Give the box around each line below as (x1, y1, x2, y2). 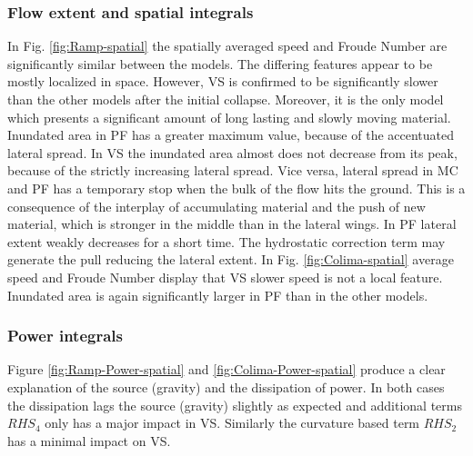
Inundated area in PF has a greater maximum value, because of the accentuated (7, 125, 455, 144)
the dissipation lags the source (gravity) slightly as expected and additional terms (7, 395, 462, 414)
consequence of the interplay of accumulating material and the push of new (7, 196, 426, 215)
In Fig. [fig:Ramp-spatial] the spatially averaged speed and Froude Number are (7, 36, 448, 55)
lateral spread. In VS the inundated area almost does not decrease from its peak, (7, 143, 458, 162)
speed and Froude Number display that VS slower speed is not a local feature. (7, 267, 443, 286)
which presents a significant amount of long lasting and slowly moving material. (7, 107, 451, 126)
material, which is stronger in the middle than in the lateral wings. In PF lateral (7, 214, 457, 233)
